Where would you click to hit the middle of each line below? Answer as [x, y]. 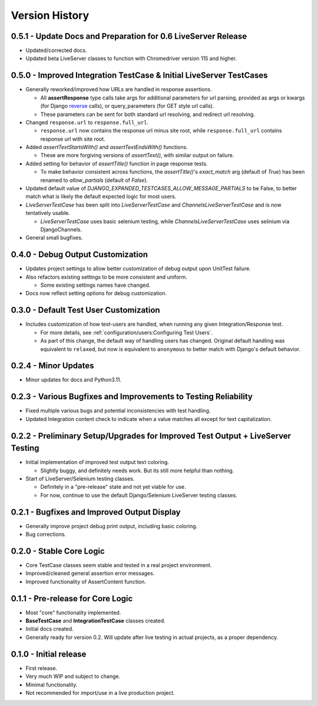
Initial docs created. [49, 629]
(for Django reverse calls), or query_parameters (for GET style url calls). [127, 106]
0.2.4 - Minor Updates [52, 366]
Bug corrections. [46, 534]
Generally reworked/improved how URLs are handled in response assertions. [119, 90]
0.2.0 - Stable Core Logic [58, 551]
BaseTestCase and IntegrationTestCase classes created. [96, 621]
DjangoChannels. [61, 229]
